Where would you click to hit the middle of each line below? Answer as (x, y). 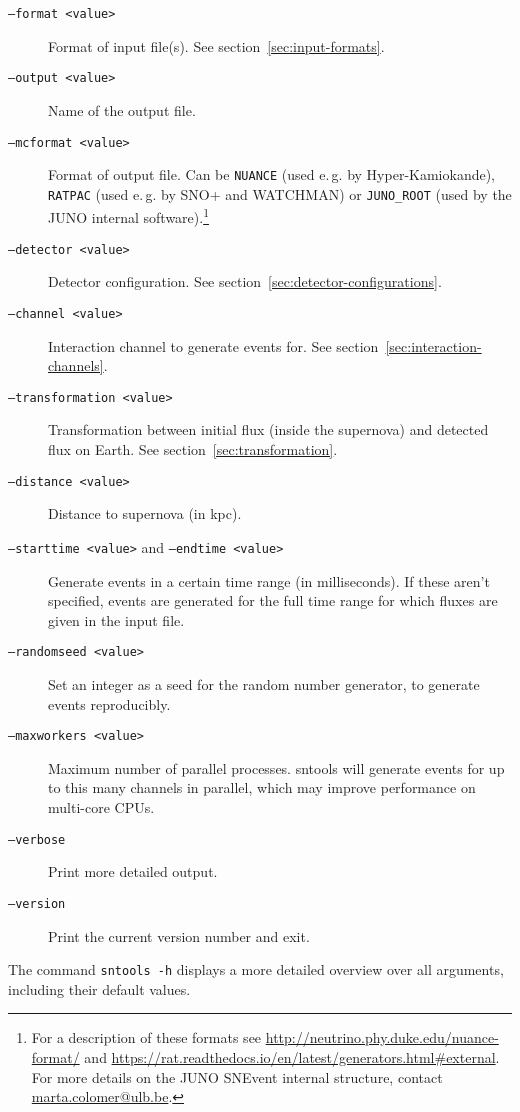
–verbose (37, 839)
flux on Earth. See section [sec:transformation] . (193, 449)
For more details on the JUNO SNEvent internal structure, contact (237, 1076)
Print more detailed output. (133, 871)
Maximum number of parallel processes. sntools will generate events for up (276, 767)
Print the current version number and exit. (179, 935)
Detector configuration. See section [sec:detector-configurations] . (245, 281)
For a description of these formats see (146, 1037)
